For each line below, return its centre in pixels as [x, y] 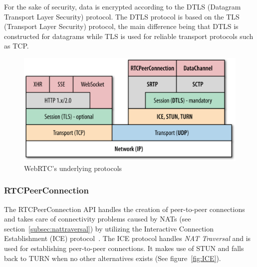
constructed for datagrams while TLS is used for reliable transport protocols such [129, 36]
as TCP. [16, 46]
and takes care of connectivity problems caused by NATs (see [98, 219]
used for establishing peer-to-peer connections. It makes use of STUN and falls [124, 248]
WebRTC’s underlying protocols [73, 168]
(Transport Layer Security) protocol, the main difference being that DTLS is [121, 26]
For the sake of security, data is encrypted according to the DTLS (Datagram [123, 6]
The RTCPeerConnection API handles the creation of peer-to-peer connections [125, 209]
